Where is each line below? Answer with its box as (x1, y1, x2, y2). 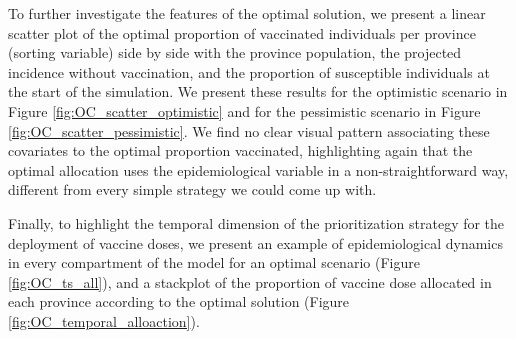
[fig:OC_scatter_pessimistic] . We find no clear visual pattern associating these (8, 120, 490, 141)
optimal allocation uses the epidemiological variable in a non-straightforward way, (8, 159, 509, 180)
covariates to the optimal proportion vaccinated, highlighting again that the (8, 140, 473, 161)
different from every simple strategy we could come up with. (8, 179, 377, 200)
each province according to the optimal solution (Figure (8, 291, 350, 312)
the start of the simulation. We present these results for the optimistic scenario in (8, 81, 508, 102)
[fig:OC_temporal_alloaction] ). (8, 310, 200, 331)
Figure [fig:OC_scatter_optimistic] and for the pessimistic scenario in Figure (8, 100, 481, 121)
